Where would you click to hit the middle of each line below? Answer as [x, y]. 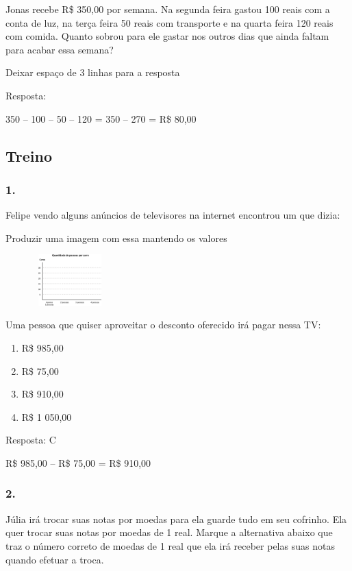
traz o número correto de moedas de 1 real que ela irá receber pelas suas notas [170, 545]
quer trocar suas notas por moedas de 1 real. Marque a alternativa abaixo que [169, 532]
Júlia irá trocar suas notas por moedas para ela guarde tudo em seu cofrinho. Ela [176, 519]
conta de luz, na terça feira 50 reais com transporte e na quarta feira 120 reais [169, 22]
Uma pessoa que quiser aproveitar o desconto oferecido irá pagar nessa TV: [163, 325]
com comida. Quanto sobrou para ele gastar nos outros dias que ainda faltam [167, 36]
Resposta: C [31, 440]
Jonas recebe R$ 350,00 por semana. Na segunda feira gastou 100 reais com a [168, 9]
